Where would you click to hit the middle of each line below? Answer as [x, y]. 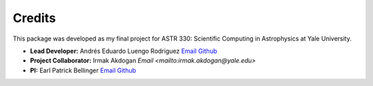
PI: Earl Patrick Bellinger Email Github [83, 70]
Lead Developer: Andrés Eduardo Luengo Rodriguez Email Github [124, 51]
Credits [35, 18]
